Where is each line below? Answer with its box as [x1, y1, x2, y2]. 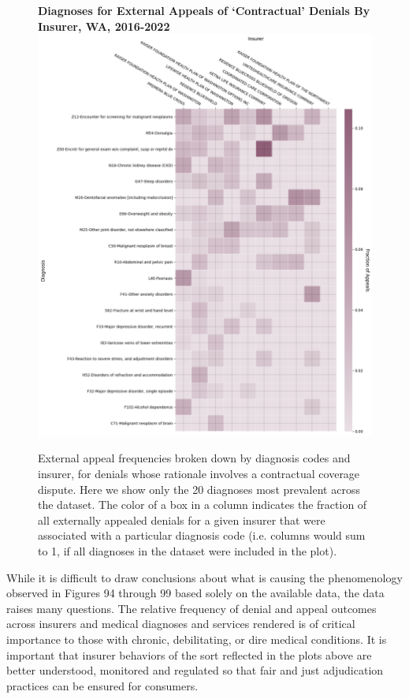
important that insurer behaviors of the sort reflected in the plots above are [6, 646, 372, 663]
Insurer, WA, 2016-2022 [38, 17, 170, 34]
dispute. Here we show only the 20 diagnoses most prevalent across [38, 480, 360, 497]
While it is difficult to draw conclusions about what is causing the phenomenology [6, 569, 403, 585]
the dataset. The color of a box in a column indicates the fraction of [38, 496, 367, 513]
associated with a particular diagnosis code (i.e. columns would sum [38, 527, 366, 544]
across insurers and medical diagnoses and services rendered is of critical [6, 615, 355, 632]
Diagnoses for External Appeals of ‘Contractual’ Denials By [38, 2, 370, 18]
